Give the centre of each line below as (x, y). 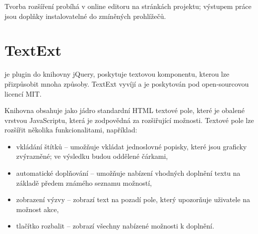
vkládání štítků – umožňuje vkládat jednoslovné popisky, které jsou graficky (131, 146)
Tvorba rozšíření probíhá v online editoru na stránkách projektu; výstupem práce (128, 6)
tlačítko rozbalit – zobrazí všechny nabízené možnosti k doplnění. (115, 226)
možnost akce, (37, 209)
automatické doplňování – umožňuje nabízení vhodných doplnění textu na (128, 173)
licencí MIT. (23, 93)
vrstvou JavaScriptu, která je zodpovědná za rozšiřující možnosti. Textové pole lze (129, 120)
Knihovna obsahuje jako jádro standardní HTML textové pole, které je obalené (125, 110)
